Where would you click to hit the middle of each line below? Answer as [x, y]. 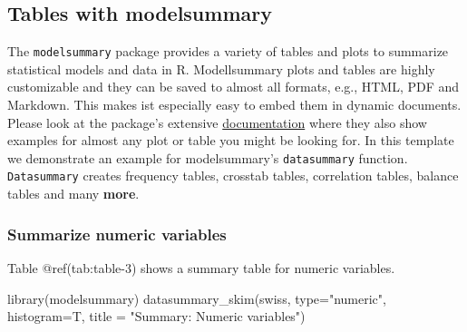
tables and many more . [73, 194]
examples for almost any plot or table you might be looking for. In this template [231, 140]
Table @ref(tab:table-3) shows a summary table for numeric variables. [201, 267]
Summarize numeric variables [117, 234]
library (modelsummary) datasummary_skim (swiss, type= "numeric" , [197, 298]
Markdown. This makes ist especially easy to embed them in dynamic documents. [234, 105]
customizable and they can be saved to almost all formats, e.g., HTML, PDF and [233, 87]
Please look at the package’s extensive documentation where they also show [217, 122]
